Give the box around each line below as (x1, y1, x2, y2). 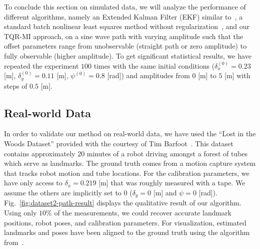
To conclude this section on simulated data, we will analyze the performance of (4, 2, 246, 12)
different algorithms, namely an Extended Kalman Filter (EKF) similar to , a (4, 11, 243, 22)
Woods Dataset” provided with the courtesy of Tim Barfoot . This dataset (4, 138, 233, 148)
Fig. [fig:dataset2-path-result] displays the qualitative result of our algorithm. (4, 197, 241, 208)
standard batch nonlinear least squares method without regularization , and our (4, 21, 249, 32)
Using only (4, 207, 37, 218)
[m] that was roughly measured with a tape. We (98, 177, 245, 188)
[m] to (198, 70, 216, 81)
